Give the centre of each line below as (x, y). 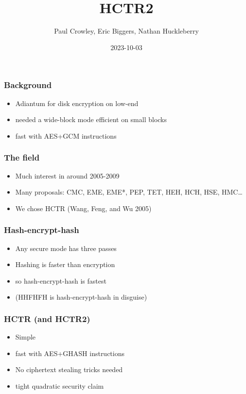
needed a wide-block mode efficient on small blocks (91, 119)
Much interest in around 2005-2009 (67, 175)
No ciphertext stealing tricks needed (69, 369)
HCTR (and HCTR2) (47, 318)
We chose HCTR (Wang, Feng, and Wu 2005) (83, 208)
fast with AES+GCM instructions (66, 135)
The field (22, 157)
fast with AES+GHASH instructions (70, 353)
